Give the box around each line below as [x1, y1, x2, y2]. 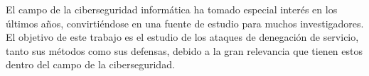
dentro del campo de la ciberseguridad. [6, 57, 175, 72]
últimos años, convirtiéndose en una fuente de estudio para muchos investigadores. [6, 15, 364, 30]
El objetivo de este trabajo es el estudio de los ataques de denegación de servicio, [6, 30, 359, 44]
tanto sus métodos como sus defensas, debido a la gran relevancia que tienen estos [6, 43, 363, 58]
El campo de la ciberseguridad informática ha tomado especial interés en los [6, 2, 338, 16]
